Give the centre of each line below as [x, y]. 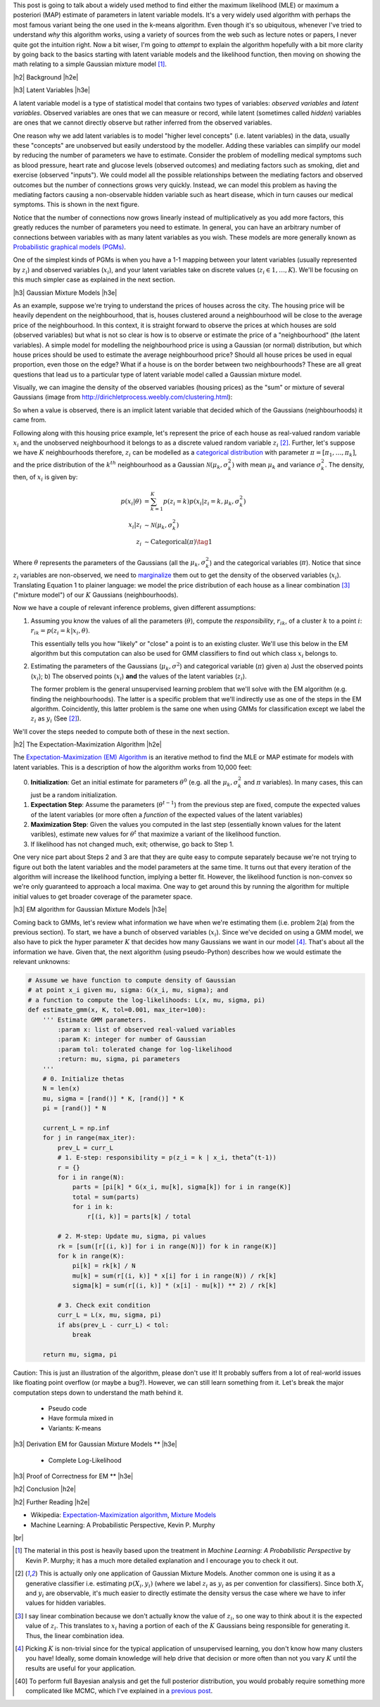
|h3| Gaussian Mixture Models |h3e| [65, 293]
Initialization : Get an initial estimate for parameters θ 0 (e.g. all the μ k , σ [134, 783]
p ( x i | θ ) [131, 502]
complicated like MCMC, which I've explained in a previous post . [119, 1691]
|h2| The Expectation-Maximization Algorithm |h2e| [87, 744]
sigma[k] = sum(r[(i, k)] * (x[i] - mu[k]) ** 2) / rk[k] [175, 1286]
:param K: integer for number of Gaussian [132, 1039]
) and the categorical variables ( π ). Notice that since [285, 562]
